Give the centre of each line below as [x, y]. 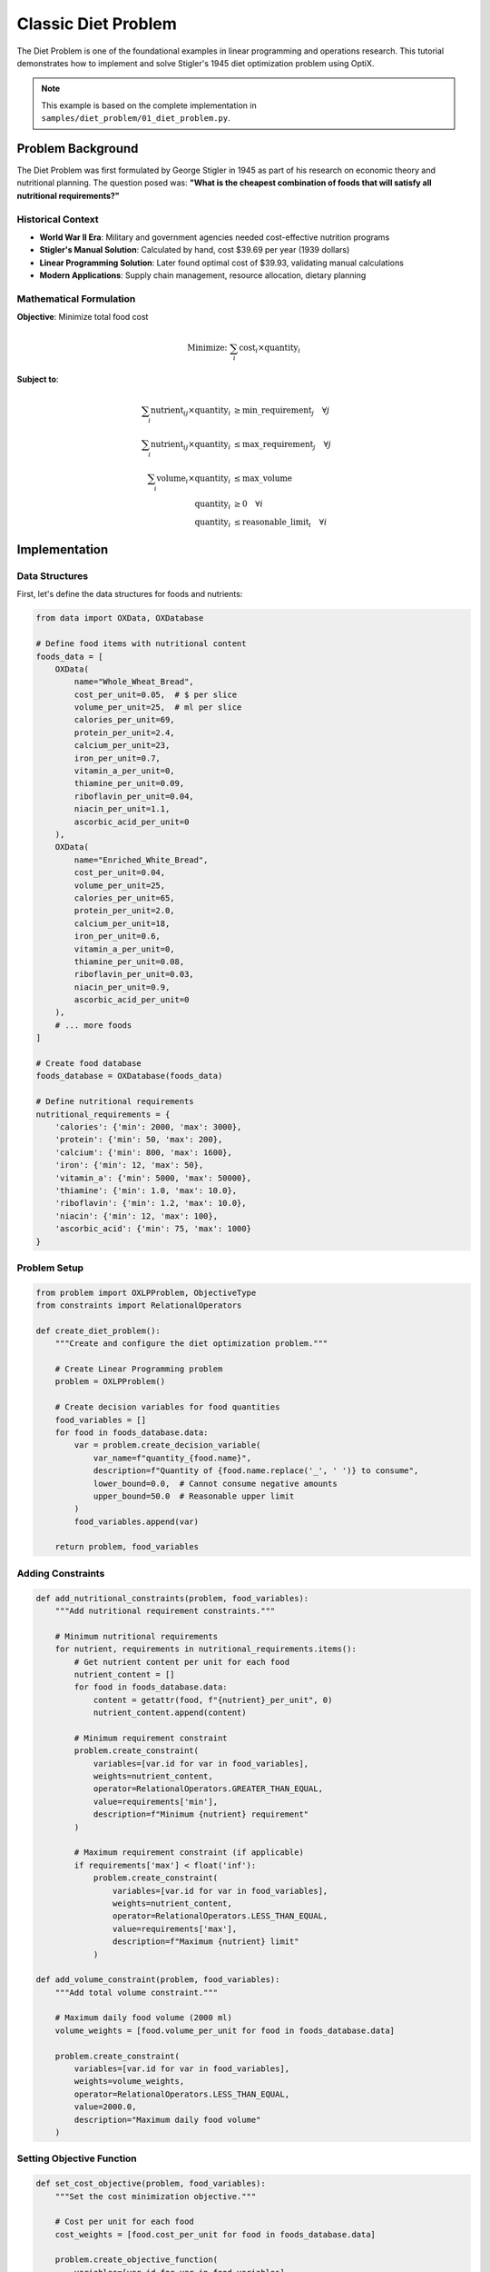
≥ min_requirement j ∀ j [282, 412]
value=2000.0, [105, 2107]
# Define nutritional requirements [115, 1101]
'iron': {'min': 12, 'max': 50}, [129, 1165]
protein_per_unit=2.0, [125, 911]
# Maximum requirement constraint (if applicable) [189, 1853]
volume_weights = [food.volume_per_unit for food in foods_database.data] [225, 2030]
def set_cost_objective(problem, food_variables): [151, 2184]
